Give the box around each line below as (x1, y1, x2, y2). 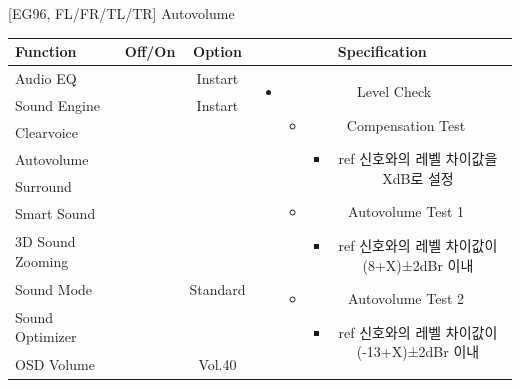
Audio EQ (15, 68, 77, 89)
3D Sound (15, 231, 76, 252)
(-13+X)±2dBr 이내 (356, 341, 480, 362)
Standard (189, 278, 246, 299)
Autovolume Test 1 (348, 201, 465, 222)
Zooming (15, 250, 69, 271)
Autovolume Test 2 (348, 288, 465, 309)
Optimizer (15, 326, 77, 347)
